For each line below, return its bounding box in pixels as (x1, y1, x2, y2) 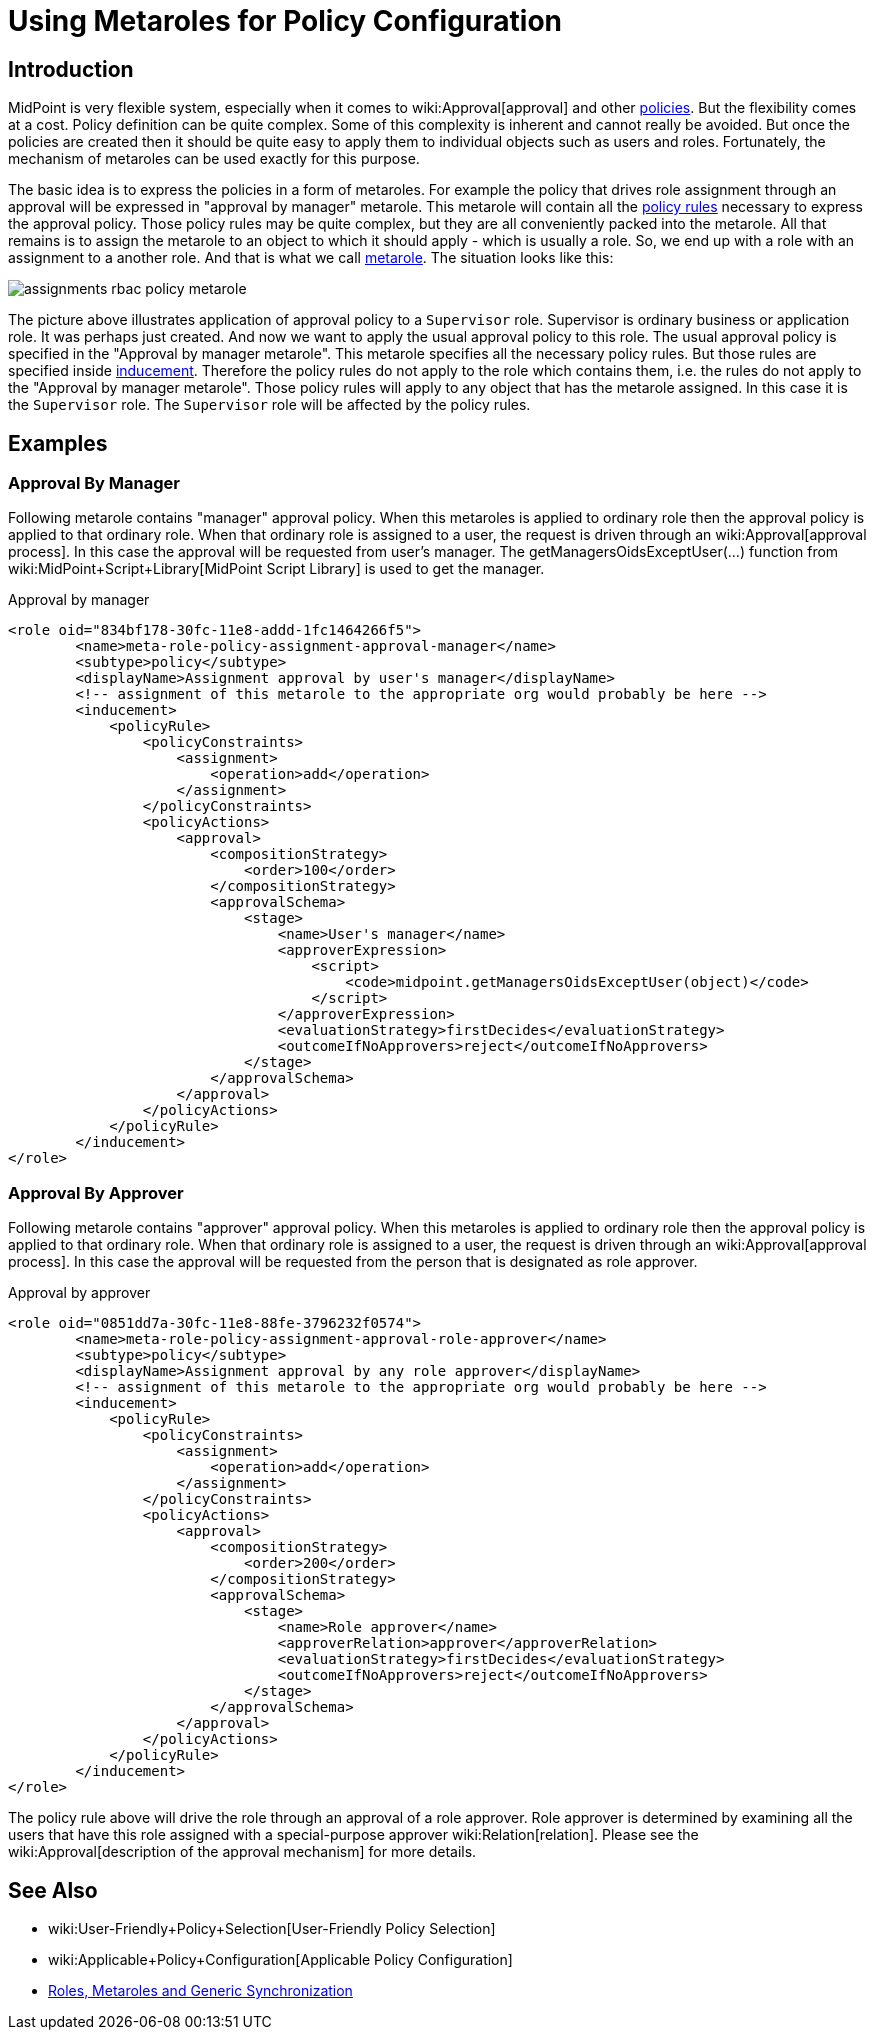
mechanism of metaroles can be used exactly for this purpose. (8, 150, 420, 168)
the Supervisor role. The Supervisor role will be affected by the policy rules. (8, 396, 531, 414)
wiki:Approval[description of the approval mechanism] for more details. (8, 1843, 477, 1861)
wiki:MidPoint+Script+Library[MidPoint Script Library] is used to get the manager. (8, 560, 545, 578)
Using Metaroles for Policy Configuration (8, 4, 562, 38)
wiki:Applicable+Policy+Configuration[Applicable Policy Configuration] (48, 1950, 513, 1968)
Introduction (8, 56, 134, 82)
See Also (8, 1877, 98, 1903)
